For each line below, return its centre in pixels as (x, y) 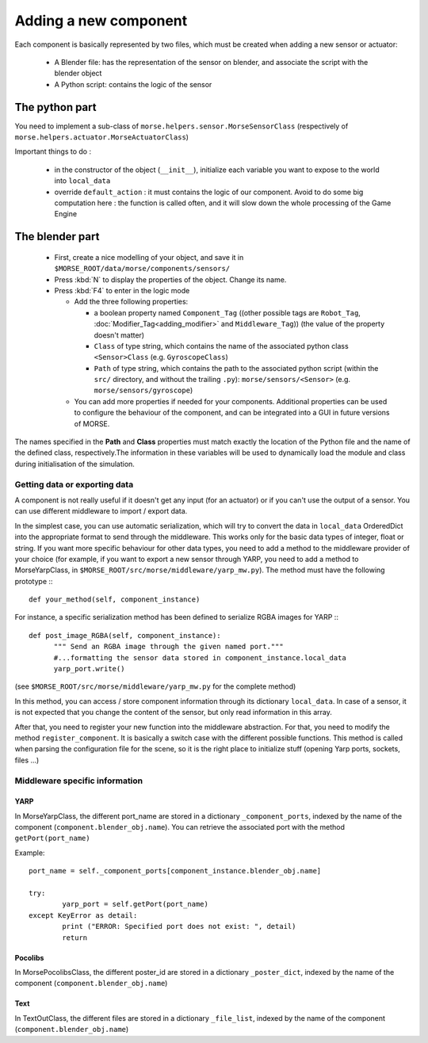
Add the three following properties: (131, 302)
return (75, 938)
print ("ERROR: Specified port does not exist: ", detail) (179, 926)
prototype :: (34, 581)
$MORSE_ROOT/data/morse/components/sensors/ (142, 269)
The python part (55, 107)
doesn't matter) (119, 335)
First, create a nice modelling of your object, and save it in (149, 257)
